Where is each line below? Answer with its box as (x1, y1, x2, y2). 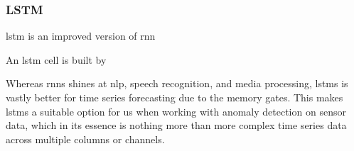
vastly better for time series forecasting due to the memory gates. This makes (6, 90, 343, 104)
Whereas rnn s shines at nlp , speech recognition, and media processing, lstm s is (6, 76, 348, 91)
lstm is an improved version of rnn (6, 28, 156, 43)
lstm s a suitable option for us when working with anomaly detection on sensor (6, 104, 346, 118)
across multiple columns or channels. (6, 131, 165, 146)
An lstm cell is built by (6, 52, 107, 67)
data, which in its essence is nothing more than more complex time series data (6, 118, 347, 133)
